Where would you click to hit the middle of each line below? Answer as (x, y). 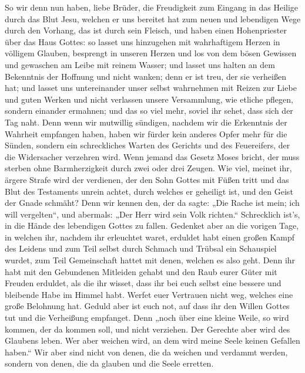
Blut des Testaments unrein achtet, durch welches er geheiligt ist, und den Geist (149, 191)
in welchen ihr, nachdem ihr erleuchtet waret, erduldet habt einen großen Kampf (150, 237)
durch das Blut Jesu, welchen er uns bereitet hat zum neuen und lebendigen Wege (153, 18)
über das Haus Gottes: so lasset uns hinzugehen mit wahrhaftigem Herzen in (143, 41)
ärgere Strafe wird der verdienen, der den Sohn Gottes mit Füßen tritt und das (147, 179)
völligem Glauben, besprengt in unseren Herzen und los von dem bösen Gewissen (151, 53)
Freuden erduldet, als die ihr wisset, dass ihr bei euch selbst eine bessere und (143, 283)
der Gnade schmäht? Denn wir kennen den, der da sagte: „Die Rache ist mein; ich (152, 203)
